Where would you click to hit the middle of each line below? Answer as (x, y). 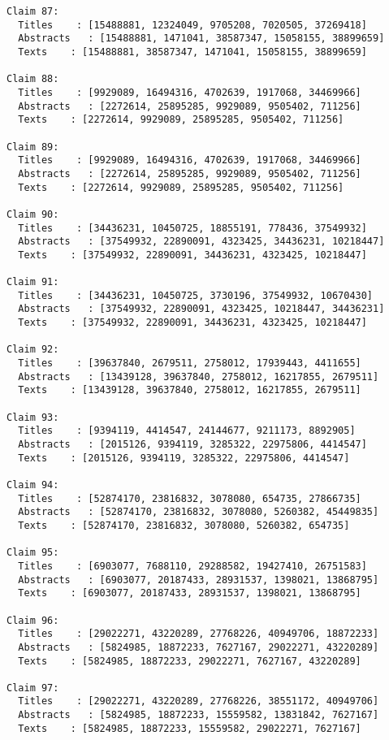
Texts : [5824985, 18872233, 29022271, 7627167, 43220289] (190, 661)
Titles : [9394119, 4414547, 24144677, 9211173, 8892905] (187, 431)
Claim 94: (33, 485)
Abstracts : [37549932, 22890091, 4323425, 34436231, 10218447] (201, 242)
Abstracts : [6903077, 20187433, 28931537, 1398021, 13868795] (199, 580)
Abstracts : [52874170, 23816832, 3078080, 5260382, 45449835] (199, 512)
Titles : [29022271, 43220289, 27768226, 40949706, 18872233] (199, 634)
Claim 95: (33, 553)
